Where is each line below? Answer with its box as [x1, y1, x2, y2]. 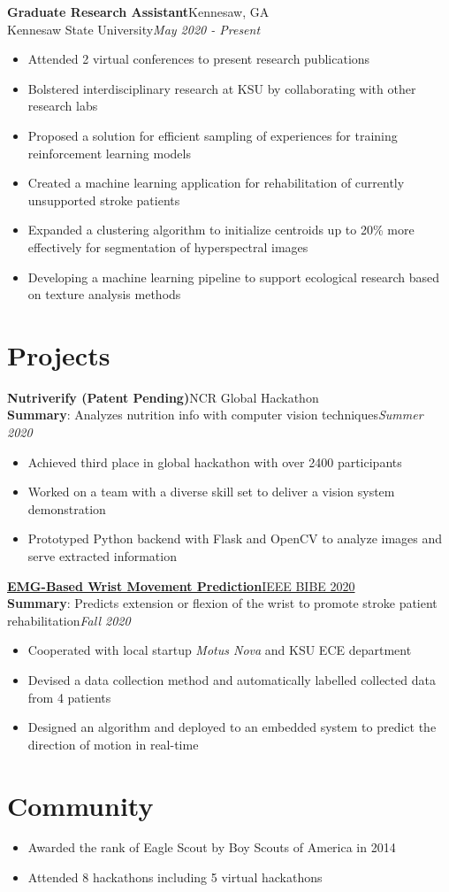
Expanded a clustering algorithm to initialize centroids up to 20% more [27, 220, 415, 239]
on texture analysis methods [27, 285, 181, 304]
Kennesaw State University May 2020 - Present [7, 19, 261, 38]
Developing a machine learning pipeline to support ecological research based [27, 267, 440, 286]
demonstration [27, 499, 106, 518]
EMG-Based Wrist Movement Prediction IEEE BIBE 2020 [7, 576, 355, 595]
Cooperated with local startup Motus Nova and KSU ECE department [27, 641, 412, 659]
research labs [27, 96, 98, 115]
